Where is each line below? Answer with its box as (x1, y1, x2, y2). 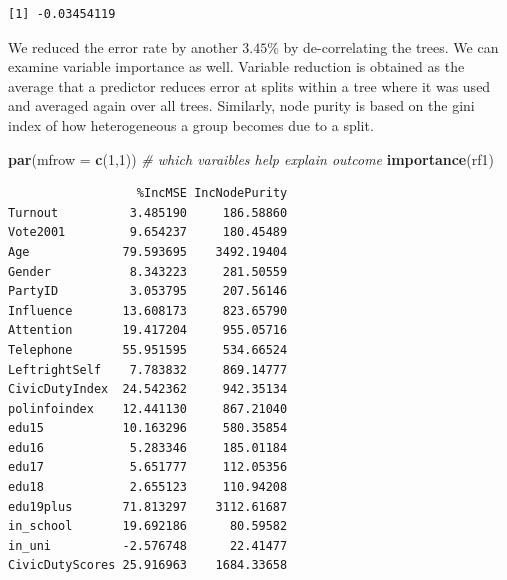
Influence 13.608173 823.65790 (8, 303, 288, 318)
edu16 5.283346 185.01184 (8, 440, 288, 455)
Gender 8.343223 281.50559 (8, 264, 288, 279)
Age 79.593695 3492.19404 (8, 244, 288, 259)
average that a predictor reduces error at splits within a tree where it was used (8, 75, 491, 96)
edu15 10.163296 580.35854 (8, 421, 288, 436)
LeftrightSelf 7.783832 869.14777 (8, 362, 288, 377)
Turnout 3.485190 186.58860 (8, 205, 288, 220)
